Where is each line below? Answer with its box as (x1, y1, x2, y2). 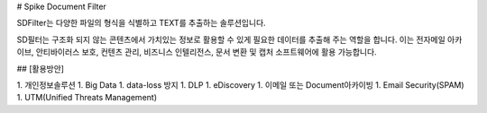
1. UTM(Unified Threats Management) (16, 92, 158, 103)
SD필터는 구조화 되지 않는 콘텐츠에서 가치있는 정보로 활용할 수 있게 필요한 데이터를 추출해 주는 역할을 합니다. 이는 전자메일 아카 (16, 34, 463, 45)
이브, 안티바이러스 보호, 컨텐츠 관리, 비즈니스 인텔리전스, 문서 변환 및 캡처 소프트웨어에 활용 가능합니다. (16, 47, 378, 57)
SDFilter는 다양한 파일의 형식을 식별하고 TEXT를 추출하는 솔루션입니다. (16, 18, 266, 29)
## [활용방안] (16, 63, 65, 74)
